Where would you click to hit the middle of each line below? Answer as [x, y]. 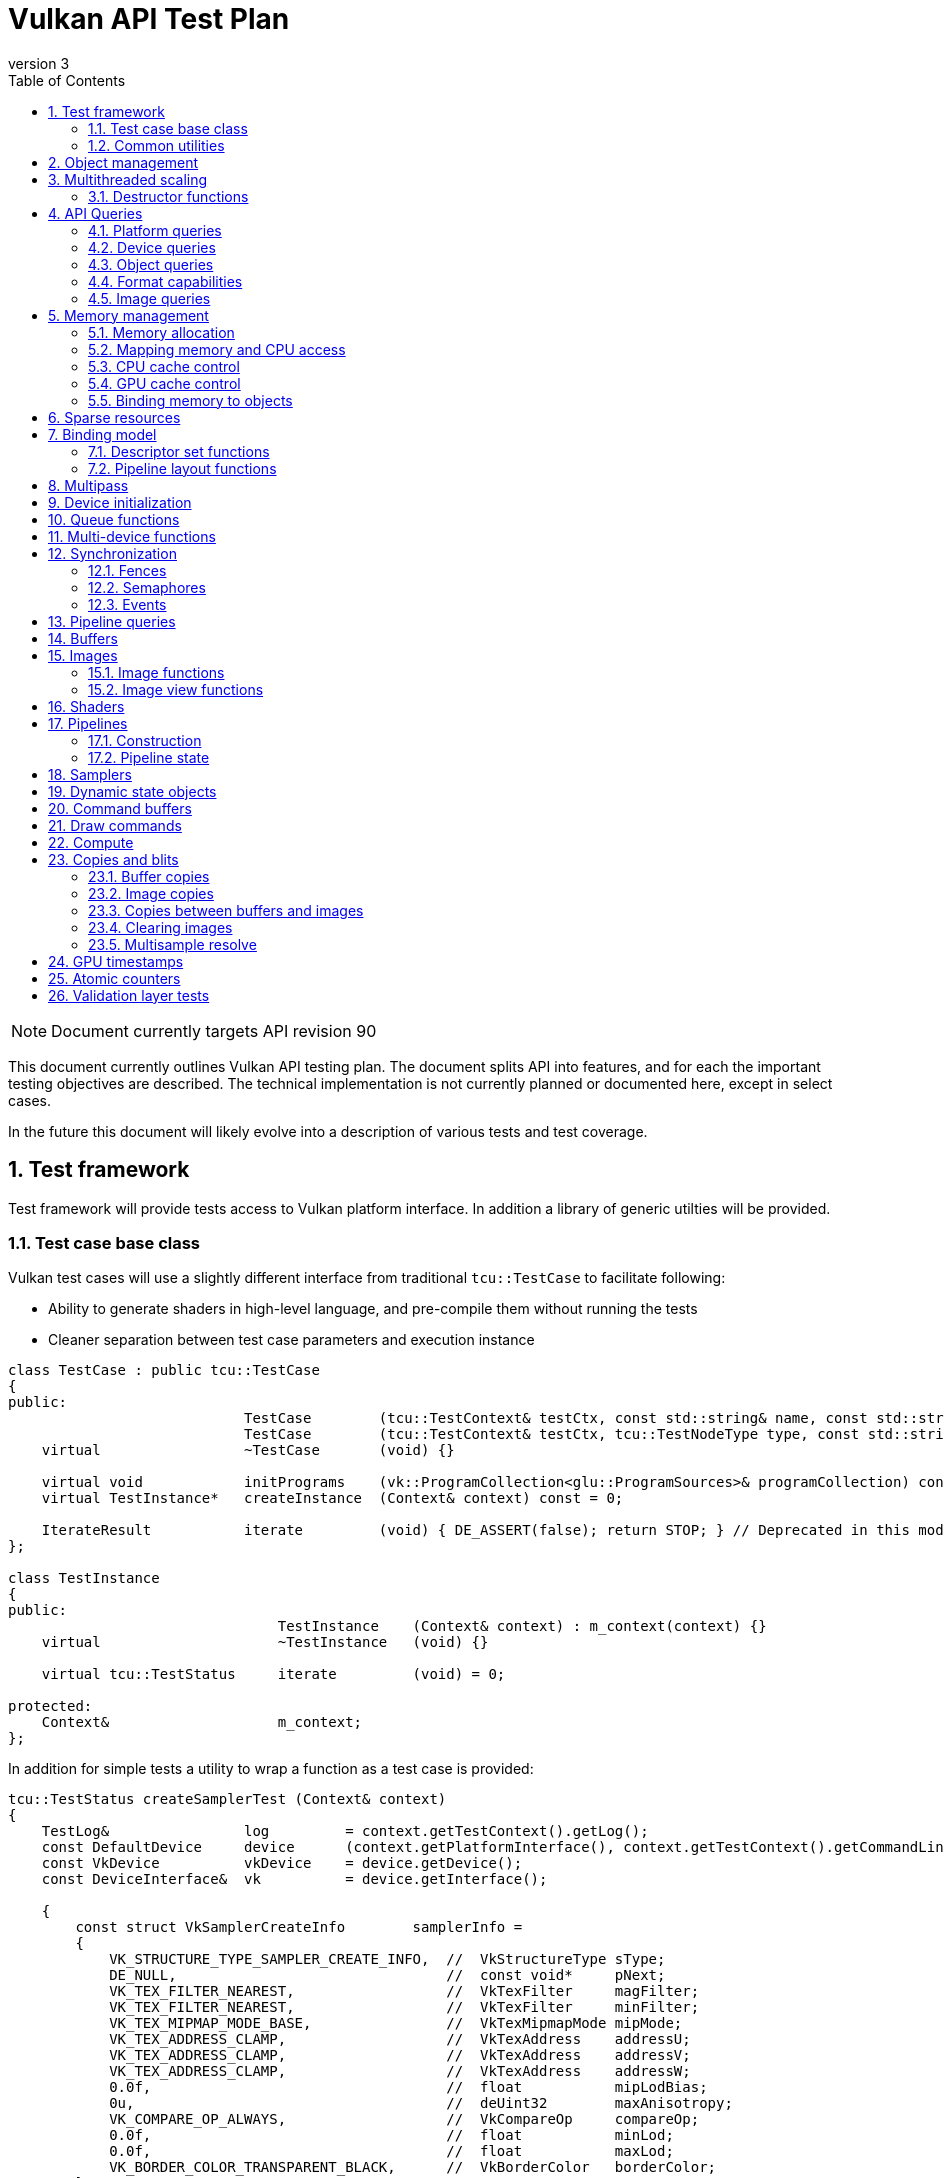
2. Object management [123, 162]
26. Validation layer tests [129, 995]
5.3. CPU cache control [164, 366]
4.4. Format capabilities [165, 281]
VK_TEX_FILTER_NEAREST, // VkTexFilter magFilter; [404, 1991]
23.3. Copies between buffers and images [226, 910]
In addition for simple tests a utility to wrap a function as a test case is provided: [271, 1769]
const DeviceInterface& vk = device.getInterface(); [294, 1879]
